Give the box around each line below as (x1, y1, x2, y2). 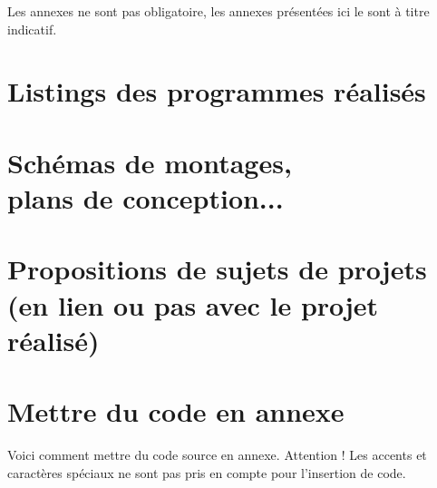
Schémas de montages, (7, 143, 292, 181)
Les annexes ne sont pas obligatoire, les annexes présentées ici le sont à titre (7, 2, 430, 20)
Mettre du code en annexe (7, 393, 345, 430)
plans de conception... (7, 179, 284, 216)
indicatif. (7, 19, 57, 38)
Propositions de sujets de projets (7, 250, 427, 288)
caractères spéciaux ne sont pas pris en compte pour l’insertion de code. (7, 463, 406, 482)
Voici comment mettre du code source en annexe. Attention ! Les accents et (7, 445, 427, 464)
